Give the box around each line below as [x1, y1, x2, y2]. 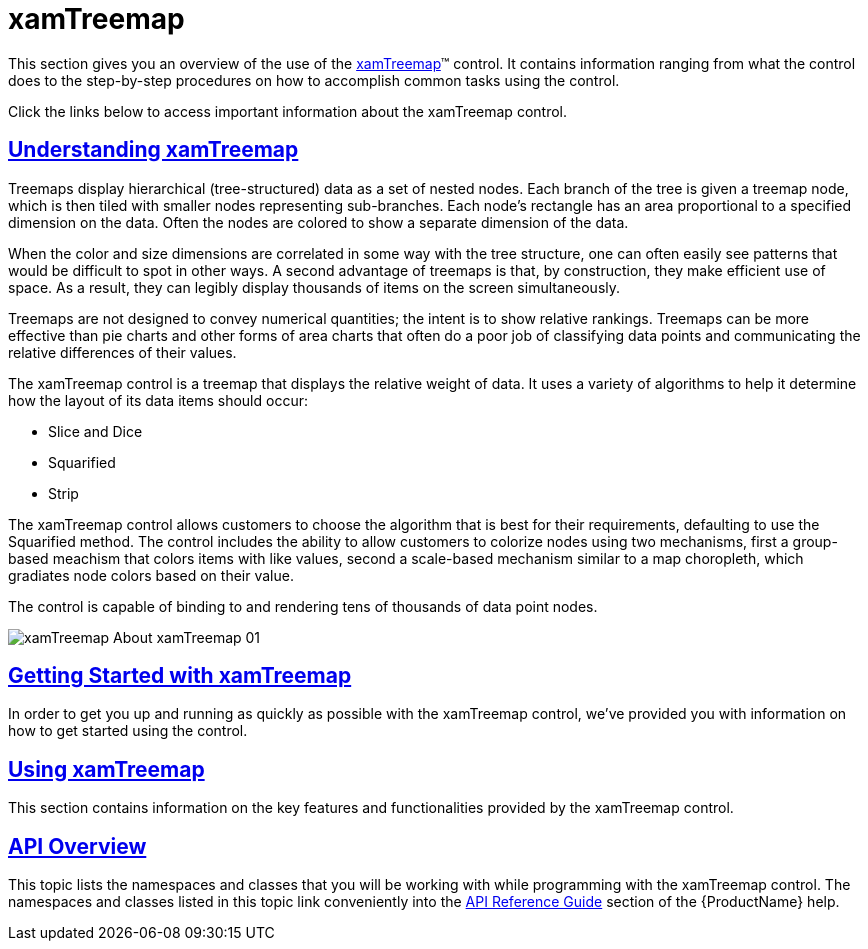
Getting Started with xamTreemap [8, 663, 352, 689]
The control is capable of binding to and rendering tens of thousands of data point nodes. [8, 597, 598, 615]
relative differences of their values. [8, 343, 237, 361]
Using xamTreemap [8, 756, 205, 782]
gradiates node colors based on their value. [8, 566, 294, 584]
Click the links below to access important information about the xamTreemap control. [8, 102, 567, 120]
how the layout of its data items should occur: [8, 391, 308, 409]
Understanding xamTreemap [8, 137, 299, 163]
